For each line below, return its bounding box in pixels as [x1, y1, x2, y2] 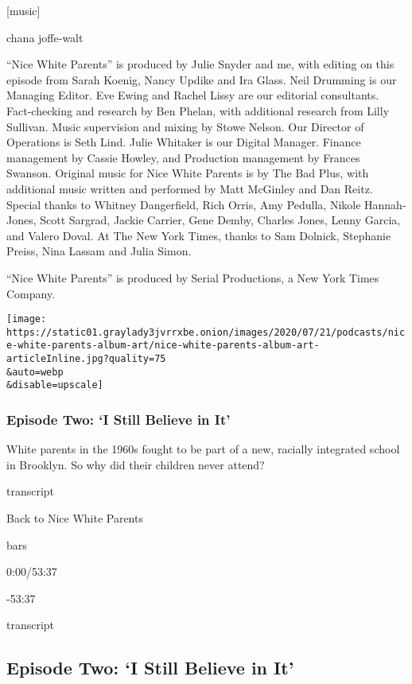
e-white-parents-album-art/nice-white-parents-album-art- [6, 340, 320, 352]
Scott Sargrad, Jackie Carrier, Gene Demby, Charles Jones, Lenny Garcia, [40, 212, 401, 228]
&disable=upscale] [6, 379, 103, 391]
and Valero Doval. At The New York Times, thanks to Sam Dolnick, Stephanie [6, 227, 391, 243]
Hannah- [364, 196, 406, 212]
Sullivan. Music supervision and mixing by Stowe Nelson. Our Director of [6, 118, 364, 134]
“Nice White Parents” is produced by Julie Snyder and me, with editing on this [6, 56, 395, 72]
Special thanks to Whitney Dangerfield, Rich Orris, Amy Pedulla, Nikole [6, 196, 361, 212]
